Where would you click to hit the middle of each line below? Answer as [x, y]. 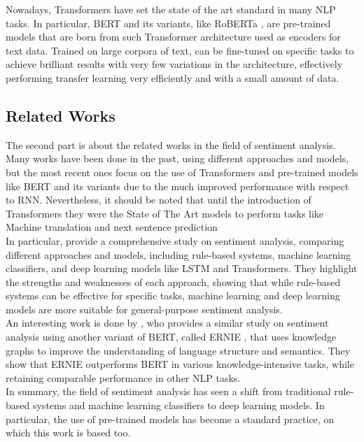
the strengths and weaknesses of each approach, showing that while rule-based [173, 281]
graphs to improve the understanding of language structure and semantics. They [178, 350]
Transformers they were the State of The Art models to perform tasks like [165, 213]
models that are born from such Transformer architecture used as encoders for [173, 37]
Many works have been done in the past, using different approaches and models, [177, 158]
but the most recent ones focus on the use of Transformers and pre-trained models [182, 172]
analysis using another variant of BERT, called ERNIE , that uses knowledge [171, 337]
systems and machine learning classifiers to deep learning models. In [178, 405]
